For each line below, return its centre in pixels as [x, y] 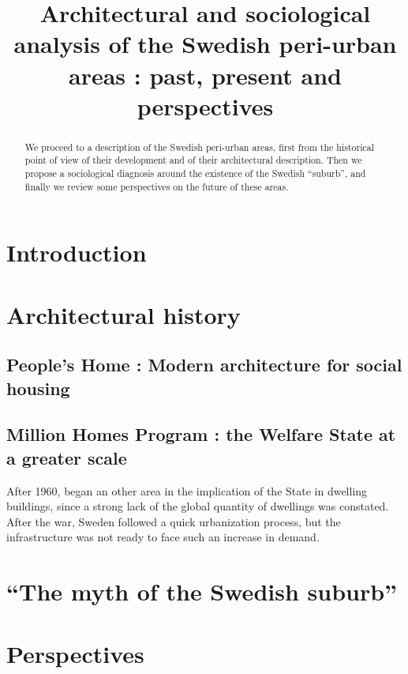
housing [38, 388]
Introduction [77, 252]
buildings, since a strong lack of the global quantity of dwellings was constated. [198, 506]
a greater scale [67, 457]
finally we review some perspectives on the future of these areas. [157, 186]
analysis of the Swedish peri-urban [205, 44]
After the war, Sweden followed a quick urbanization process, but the [174, 521]
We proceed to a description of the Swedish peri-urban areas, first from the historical [200, 147]
